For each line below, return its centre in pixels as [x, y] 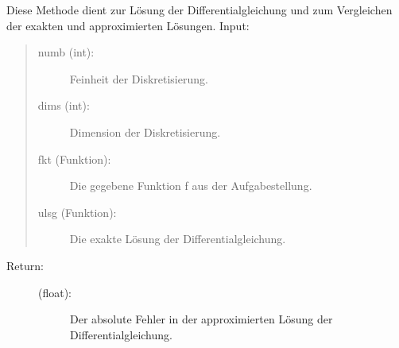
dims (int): [64, 105]
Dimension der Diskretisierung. [145, 131]
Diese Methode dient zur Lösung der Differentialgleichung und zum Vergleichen [199, 10]
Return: [25, 265]
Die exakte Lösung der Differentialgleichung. [178, 239]
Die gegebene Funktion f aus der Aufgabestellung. [191, 186]
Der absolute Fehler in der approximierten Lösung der [201, 319]
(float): [55, 292]
